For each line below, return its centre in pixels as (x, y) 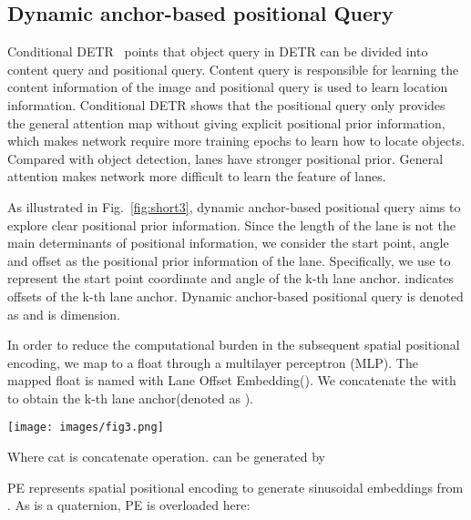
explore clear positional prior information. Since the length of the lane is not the (231, 224)
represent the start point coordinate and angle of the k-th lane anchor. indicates (231, 278)
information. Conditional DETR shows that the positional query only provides (226, 104)
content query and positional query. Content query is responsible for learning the (233, 69)
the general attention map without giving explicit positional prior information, (226, 122)
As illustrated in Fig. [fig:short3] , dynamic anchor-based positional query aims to (234, 206)
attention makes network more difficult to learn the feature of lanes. (197, 176)
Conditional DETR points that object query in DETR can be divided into (218, 51)
